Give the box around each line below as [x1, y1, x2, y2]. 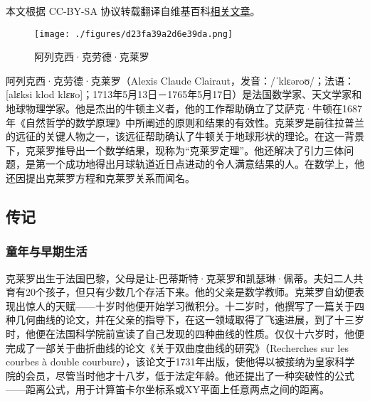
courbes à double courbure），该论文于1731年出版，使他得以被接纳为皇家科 [6, 354, 345, 369]
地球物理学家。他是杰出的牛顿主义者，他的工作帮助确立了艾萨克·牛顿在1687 [6, 101, 362, 116]
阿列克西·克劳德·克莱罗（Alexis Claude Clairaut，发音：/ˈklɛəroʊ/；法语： [6, 73, 355, 87]
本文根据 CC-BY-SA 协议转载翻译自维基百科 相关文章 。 [6, 4, 260, 18]
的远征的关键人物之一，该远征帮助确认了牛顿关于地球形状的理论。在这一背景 [6, 129, 364, 144]
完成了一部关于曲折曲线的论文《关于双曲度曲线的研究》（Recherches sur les [6, 340, 349, 355]
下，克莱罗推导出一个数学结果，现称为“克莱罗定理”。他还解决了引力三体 [6, 142, 344, 157]
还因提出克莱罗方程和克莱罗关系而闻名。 [6, 171, 195, 185]
